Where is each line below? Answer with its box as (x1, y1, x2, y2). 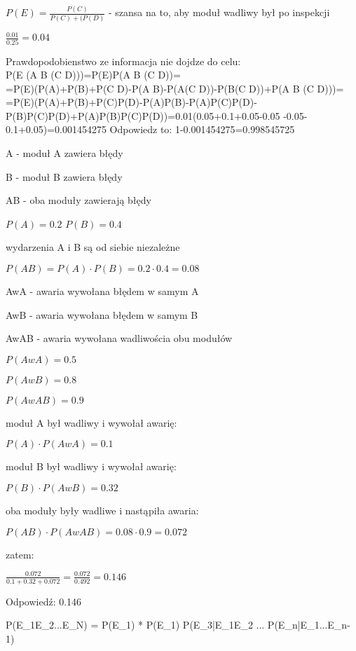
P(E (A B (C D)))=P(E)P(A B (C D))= (6, 67, 181, 82)
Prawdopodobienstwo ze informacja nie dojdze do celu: (6, 53, 241, 68)
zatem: (6, 547, 34, 561)
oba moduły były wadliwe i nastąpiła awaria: (6, 503, 199, 518)
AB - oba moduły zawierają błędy (6, 193, 151, 207)
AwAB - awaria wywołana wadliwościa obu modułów (6, 331, 233, 345)
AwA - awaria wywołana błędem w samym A (6, 284, 199, 299)
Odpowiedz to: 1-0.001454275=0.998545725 (109, 122, 295, 137)
